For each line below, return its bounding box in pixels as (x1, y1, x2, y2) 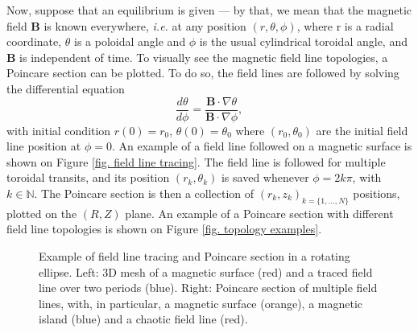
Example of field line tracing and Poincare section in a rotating (39, 247, 350, 264)
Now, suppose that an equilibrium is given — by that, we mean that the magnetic (6, 2, 412, 18)
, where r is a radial (296, 17, 394, 34)
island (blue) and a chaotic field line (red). (39, 310, 248, 327)
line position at (6, 138, 81, 154)
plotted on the (6, 204, 77, 221)
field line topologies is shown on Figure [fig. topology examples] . (6, 220, 322, 237)
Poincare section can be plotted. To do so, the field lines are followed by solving (6, 64, 399, 81)
